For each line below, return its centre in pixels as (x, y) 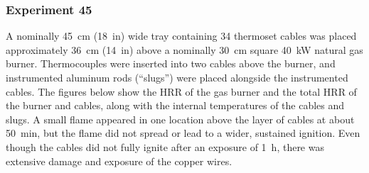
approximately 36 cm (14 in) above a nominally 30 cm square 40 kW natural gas (184, 49)
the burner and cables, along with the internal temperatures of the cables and (175, 105)
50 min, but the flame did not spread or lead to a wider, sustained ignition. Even (183, 133)
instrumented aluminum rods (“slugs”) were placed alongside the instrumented (177, 77)
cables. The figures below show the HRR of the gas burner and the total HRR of (181, 91)
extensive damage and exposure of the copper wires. (119, 161)
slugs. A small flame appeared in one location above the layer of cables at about (180, 119)
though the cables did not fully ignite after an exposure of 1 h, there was (165, 146)
